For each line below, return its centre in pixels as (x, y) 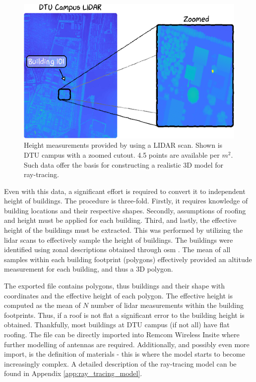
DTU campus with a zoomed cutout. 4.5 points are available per (122, 154)
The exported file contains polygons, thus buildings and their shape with (115, 286)
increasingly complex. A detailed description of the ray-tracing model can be (120, 363)
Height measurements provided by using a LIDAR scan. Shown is (123, 145)
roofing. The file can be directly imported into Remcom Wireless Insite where (122, 334)
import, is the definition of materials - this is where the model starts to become (125, 354)
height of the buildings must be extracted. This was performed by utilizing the (124, 230)
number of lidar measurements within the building (167, 305)
